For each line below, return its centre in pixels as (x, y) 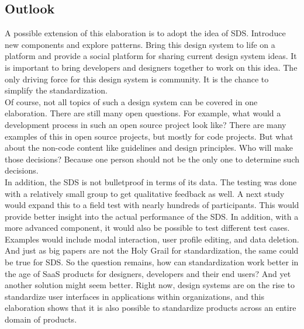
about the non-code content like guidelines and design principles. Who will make (149, 148)
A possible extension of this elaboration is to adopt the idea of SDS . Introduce (145, 33)
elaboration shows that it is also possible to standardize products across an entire (151, 308)
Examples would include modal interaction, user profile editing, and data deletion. (152, 239)
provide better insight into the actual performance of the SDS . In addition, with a (152, 216)
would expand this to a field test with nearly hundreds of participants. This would (152, 205)
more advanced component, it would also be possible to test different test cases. (147, 228)
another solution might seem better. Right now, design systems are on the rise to (150, 285)
